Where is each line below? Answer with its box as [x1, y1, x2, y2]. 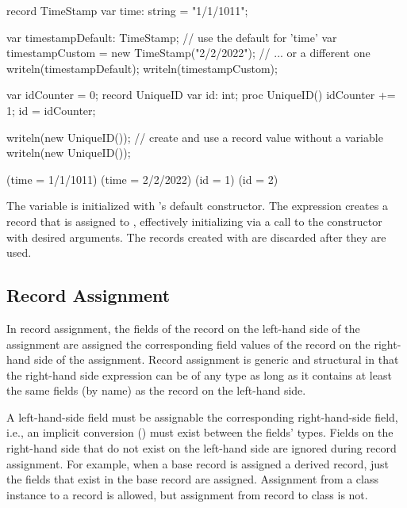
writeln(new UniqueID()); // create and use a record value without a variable [6, 128, 383, 145]
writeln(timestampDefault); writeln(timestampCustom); [6, 59, 278, 76]
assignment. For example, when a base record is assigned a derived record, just [6, 455, 389, 472]
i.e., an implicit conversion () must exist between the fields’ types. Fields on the [6, 424, 394, 441]
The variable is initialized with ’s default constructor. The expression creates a [6, 197, 388, 214]
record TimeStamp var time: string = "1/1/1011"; [6, 2, 248, 18]
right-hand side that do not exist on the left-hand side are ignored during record [6, 440, 397, 456]
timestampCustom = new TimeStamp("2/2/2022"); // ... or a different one [6, 44, 371, 61]
